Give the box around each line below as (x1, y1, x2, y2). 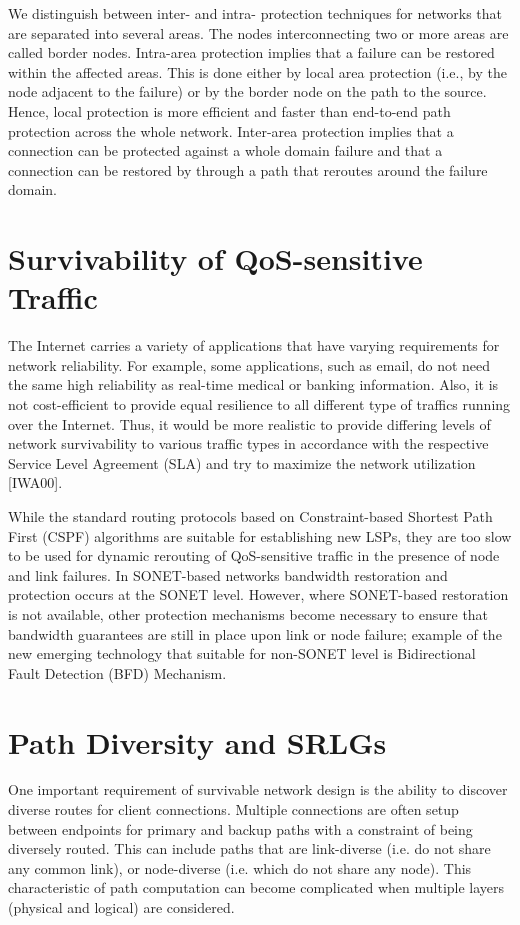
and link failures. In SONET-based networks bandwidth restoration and (8, 564, 448, 585)
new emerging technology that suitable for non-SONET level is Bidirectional (8, 643, 476, 664)
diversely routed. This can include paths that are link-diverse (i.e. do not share (8, 838, 491, 859)
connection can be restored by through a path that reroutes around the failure (8, 159, 488, 180)
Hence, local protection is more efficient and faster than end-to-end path (8, 100, 451, 121)
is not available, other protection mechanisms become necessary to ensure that (8, 603, 489, 624)
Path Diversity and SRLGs (8, 721, 387, 762)
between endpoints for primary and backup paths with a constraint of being (8, 818, 473, 839)
